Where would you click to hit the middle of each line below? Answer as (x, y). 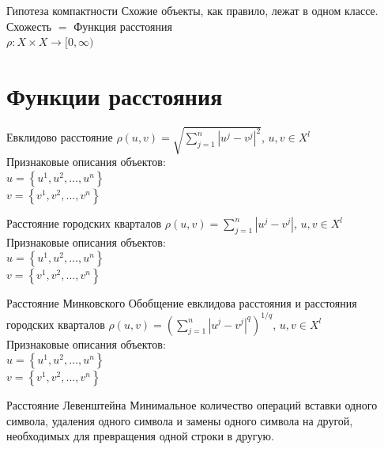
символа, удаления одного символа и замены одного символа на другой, (180, 420)
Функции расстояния (115, 95)
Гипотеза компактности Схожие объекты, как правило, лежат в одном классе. (192, 10)
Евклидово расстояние (60, 137)
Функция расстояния (123, 26)
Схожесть (29, 26)
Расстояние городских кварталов (84, 223)
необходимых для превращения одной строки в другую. (140, 436)
